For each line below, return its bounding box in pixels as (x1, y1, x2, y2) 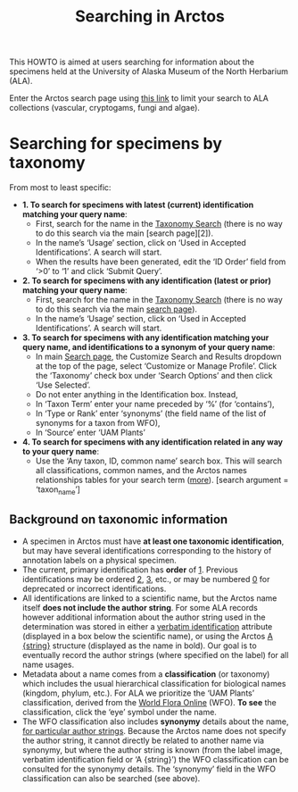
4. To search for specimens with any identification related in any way (21, 437, 284, 447)
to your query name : (21, 446, 100, 457)
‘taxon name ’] (35, 484, 80, 496)
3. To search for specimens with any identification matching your (21, 332, 269, 343)
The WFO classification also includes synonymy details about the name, (21, 716, 289, 727)
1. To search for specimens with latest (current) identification (21, 199, 254, 211)
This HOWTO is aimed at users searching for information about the (9, 56, 254, 68)
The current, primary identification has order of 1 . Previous (21, 564, 238, 575)
